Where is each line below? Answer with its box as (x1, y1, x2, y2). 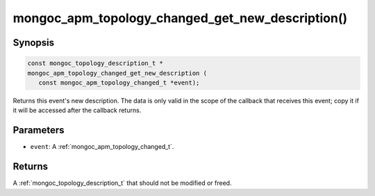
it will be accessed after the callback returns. (12, 106, 142, 114)
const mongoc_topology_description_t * (27, 60, 163, 67)
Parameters (12, 125, 65, 136)
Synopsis (12, 37, 55, 48)
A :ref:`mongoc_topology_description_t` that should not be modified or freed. (12, 179, 232, 187)
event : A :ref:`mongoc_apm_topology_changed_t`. (30, 143, 174, 151)
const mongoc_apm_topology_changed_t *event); (38, 78, 200, 87)
